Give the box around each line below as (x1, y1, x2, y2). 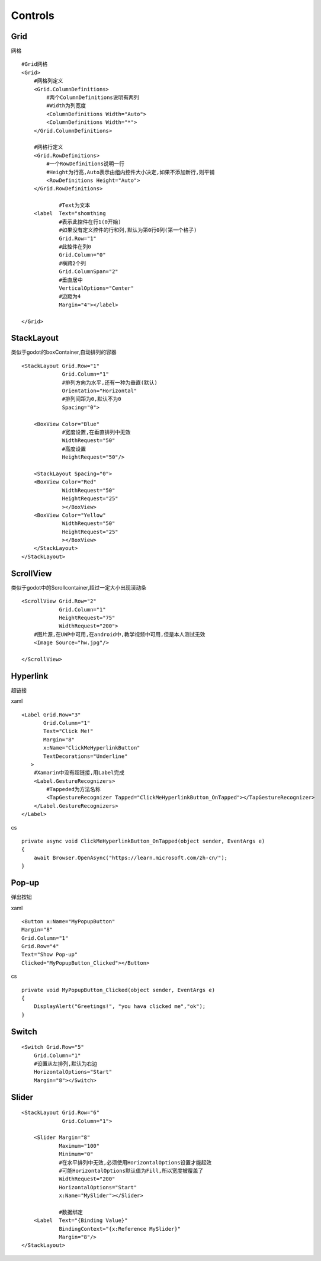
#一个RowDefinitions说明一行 (46, 161, 124, 167)
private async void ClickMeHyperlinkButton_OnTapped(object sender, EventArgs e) (21, 838, 265, 844)
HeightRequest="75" (59, 614, 115, 621)
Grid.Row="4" (21, 943, 59, 950)
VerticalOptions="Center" (59, 285, 134, 292)
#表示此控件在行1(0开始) (59, 218, 121, 225)
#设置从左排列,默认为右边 (33, 1060, 98, 1067)
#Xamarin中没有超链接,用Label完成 (33, 769, 124, 776)
